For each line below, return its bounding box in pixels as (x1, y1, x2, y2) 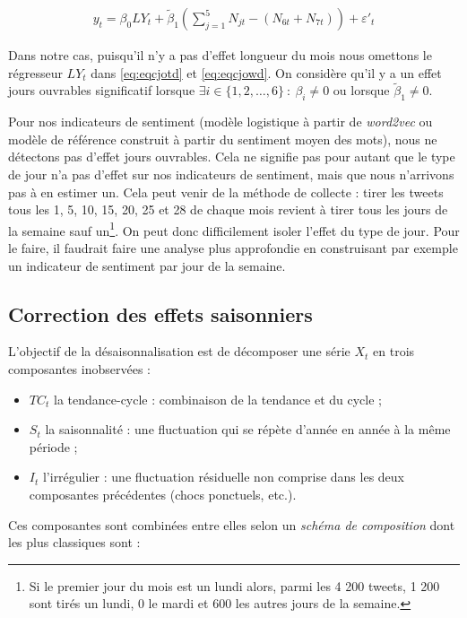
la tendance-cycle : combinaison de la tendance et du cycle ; (53, 389, 382, 408)
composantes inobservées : (8, 360, 151, 379)
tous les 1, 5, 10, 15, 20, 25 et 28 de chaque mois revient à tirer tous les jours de (8, 200, 448, 219)
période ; (29, 437, 78, 456)
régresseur (8, 63, 63, 82)
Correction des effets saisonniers (8, 300, 313, 327)
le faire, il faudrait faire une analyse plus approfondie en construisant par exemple (8, 239, 458, 257)
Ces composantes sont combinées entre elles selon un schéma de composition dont (8, 515, 455, 534)
